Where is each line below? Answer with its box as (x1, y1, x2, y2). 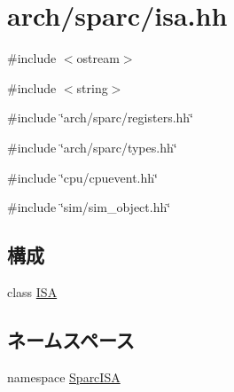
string (76, 78, 108, 97)
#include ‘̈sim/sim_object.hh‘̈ (7, 198, 171, 216)
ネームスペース (7, 325, 135, 353)
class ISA (7, 282, 58, 301)
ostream (76, 49, 120, 67)
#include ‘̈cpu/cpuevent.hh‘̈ (7, 168, 158, 186)
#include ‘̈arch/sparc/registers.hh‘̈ (7, 108, 194, 127)
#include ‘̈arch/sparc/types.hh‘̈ (7, 137, 177, 156)
